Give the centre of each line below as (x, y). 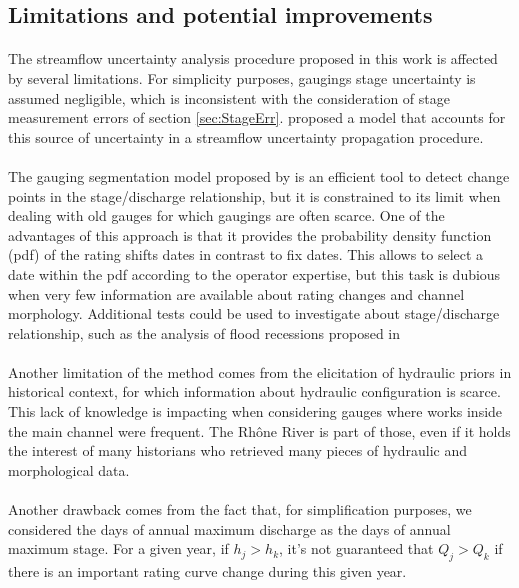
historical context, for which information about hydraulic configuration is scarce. (254, 391)
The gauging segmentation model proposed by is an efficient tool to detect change (259, 175)
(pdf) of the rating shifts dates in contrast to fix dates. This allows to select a (246, 254)
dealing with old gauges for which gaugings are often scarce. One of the (226, 215)
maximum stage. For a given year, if (118, 548)
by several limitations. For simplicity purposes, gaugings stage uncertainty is (242, 77)
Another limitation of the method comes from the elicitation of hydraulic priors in (260, 371)
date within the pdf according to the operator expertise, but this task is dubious (254, 273)
